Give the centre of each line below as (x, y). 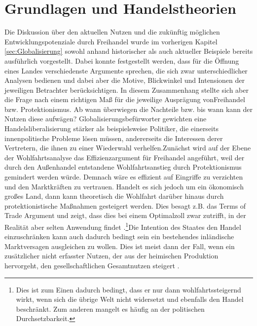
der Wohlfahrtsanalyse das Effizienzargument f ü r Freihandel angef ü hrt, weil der (125, 157)
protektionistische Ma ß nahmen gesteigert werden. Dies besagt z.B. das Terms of (125, 205)
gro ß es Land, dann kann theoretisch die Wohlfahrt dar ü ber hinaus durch (114, 196)
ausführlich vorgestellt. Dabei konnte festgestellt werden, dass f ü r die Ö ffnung (122, 60)
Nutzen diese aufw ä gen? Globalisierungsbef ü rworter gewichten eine (106, 119)
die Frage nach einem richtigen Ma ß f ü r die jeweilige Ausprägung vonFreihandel (125, 99)
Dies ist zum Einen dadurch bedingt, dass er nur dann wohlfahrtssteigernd (128, 289)
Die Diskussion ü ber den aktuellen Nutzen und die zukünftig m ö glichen (112, 32)
